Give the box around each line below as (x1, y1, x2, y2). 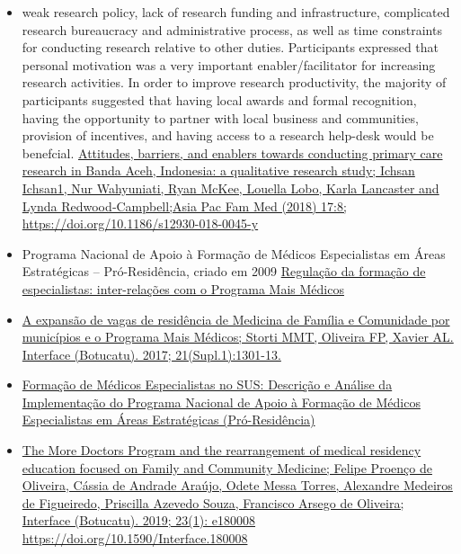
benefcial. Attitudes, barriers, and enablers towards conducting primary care (22, 143, 443, 162)
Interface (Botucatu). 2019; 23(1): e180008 (22, 511, 256, 530)
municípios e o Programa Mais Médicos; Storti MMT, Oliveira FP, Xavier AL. (22, 327, 454, 346)
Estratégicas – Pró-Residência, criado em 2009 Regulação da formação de (22, 262, 426, 281)
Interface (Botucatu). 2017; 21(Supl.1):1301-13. (22, 344, 281, 363)
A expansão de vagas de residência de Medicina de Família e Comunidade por (22, 309, 450, 328)
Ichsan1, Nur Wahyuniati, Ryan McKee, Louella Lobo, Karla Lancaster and (22, 178, 439, 197)
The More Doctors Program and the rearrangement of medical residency (22, 441, 421, 460)
